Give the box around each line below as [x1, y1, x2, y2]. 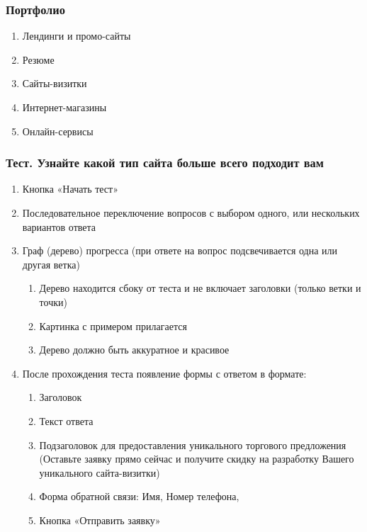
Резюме [22, 52, 55, 67]
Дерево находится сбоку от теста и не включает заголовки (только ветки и [39, 281, 361, 295]
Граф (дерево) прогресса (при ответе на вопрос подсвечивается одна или [22, 243, 338, 258]
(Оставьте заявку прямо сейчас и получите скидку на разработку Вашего [39, 451, 354, 466]
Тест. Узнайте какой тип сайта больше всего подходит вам [6, 154, 324, 171]
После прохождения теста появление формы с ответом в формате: [22, 366, 307, 380]
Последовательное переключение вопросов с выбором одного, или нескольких [22, 205, 360, 220]
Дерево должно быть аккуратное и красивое [39, 342, 230, 357]
